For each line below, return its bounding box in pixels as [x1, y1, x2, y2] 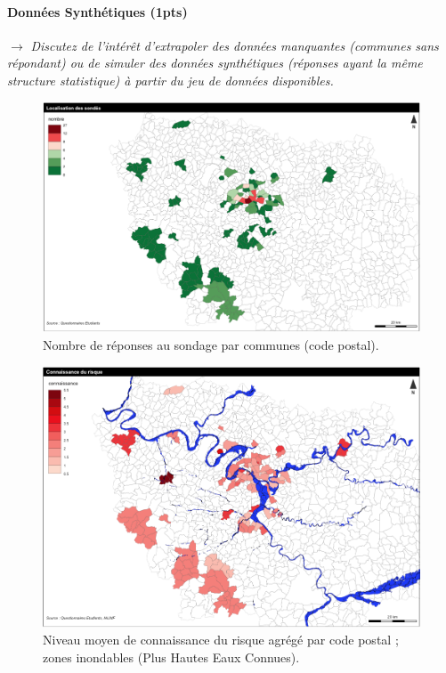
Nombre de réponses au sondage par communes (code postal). [43, 335, 379, 353]
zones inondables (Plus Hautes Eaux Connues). [43, 647, 300, 666]
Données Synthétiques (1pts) [7, 2, 188, 20]
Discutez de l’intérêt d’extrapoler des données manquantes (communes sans [30, 36, 439, 54]
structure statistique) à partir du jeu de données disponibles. [7, 70, 334, 89]
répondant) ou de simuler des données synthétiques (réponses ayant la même [7, 53, 423, 72]
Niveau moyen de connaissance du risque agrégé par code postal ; [43, 630, 399, 649]
